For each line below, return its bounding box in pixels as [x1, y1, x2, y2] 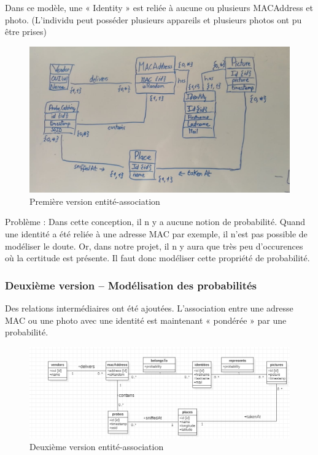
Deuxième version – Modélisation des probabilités [5, 277, 257, 292]
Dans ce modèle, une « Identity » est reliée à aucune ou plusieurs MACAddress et [5, 1, 313, 13]
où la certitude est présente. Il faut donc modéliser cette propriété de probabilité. [5, 251, 310, 264]
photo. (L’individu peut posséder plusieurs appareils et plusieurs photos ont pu [5, 13, 302, 26]
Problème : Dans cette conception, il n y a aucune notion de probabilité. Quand [5, 215, 306, 228]
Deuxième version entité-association [29, 440, 164, 453]
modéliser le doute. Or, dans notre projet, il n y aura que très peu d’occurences [5, 239, 303, 252]
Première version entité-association [29, 194, 160, 207]
